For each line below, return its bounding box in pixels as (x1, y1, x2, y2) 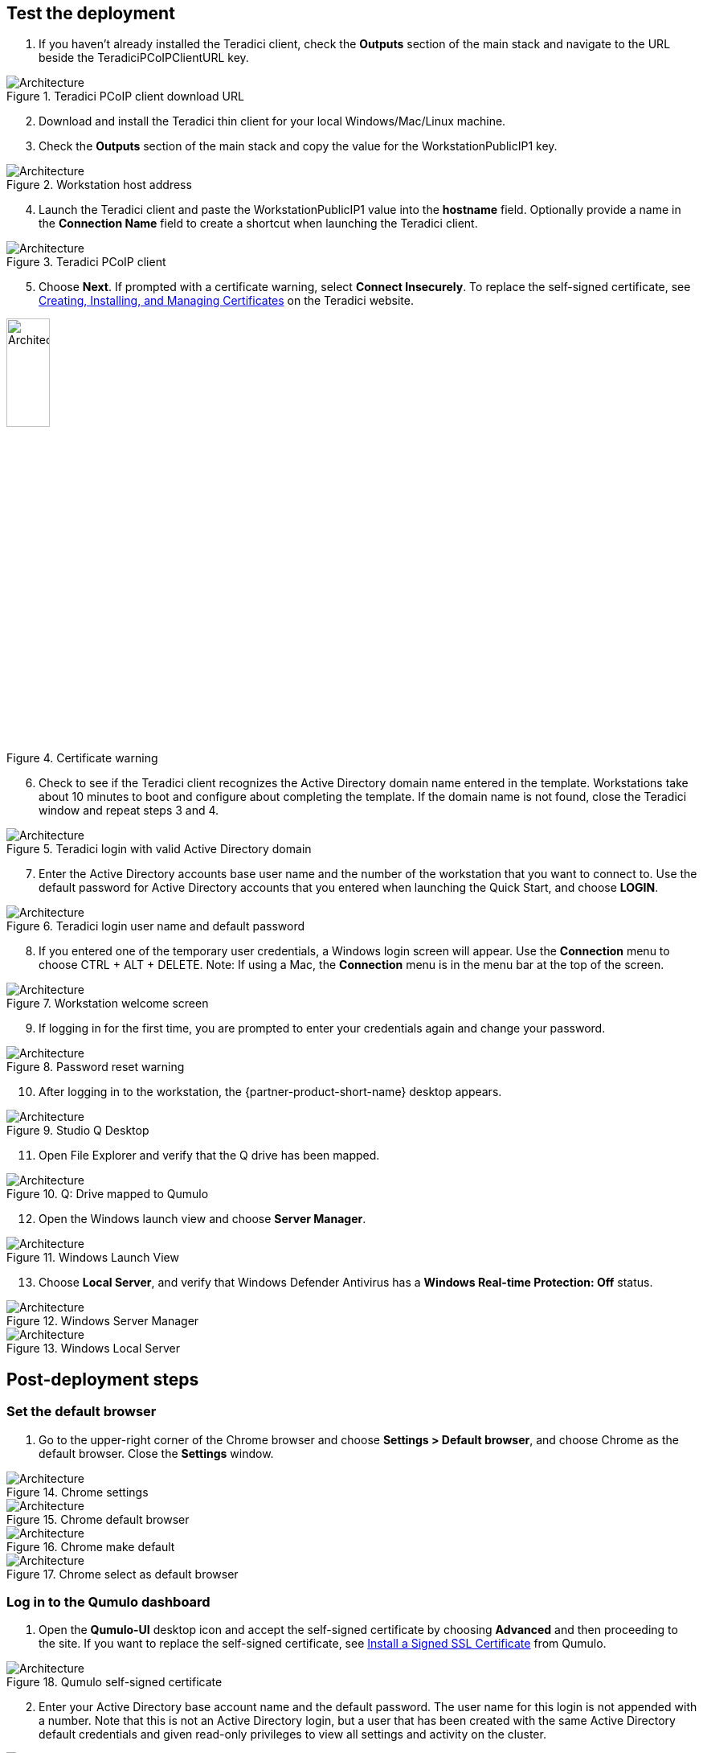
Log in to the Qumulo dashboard (6, 1594, 210, 1611)
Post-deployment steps (6, 1369, 199, 1390)
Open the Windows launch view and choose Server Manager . (39, 1212, 366, 1226)
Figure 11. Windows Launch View (6, 1250, 179, 1265)
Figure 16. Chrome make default (6, 1539, 175, 1554)
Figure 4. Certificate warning (6, 751, 158, 766)
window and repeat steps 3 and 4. (39, 803, 219, 818)
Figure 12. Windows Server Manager (6, 1314, 199, 1328)
